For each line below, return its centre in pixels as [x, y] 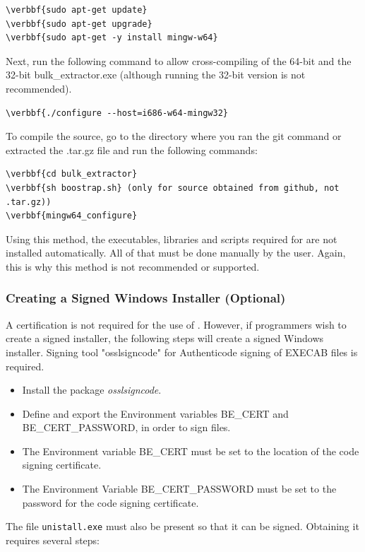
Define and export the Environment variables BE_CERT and [155, 413]
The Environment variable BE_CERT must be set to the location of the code [191, 451]
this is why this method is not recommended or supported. [133, 266]
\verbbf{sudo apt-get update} [77, 10]
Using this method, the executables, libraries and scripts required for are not [172, 239]
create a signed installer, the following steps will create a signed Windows [165, 338]
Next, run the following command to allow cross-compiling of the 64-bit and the [179, 60]
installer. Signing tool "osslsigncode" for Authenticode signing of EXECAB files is [182, 352]
